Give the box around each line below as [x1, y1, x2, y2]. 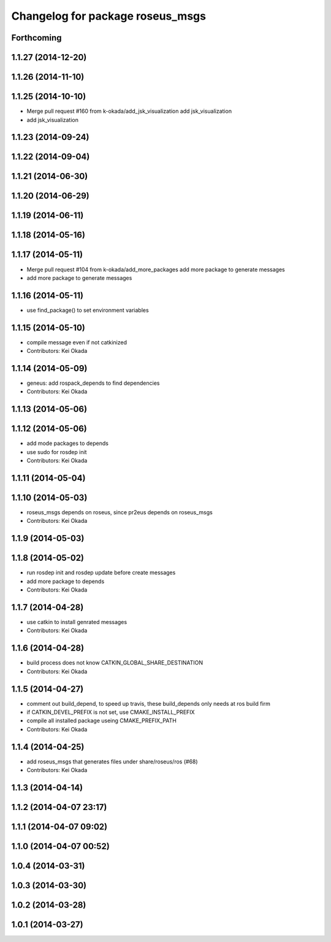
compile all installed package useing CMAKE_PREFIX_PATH [26, 717, 177, 724]
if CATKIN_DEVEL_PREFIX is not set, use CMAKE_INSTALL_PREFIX [26, 709, 196, 716]
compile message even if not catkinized [26, 338, 127, 346]
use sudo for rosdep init [26, 448, 87, 455]
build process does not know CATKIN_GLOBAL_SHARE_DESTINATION [26, 659, 204, 666]
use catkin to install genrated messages [26, 619, 127, 626]
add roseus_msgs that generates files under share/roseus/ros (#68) [26, 758, 199, 765]
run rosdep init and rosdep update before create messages [26, 569, 176, 576]
